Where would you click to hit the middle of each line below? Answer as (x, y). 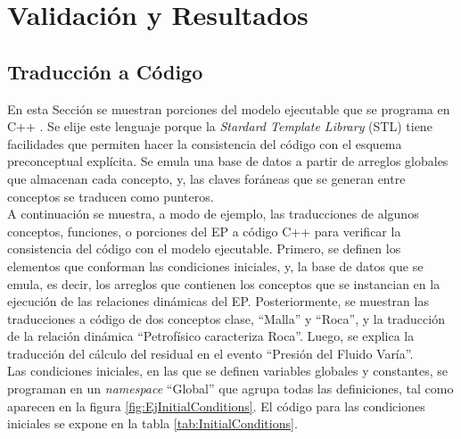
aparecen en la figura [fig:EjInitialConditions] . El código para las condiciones (216, 406)
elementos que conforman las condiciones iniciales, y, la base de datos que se (215, 265)
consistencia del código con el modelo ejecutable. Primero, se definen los (204, 248)
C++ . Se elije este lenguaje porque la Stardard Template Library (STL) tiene (220, 126)
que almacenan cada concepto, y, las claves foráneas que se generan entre (206, 178)
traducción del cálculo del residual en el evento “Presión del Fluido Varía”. (210, 353)
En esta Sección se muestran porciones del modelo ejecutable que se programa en (229, 108)
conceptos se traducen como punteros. (111, 196)
